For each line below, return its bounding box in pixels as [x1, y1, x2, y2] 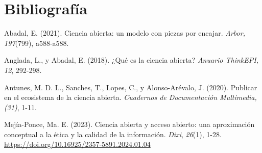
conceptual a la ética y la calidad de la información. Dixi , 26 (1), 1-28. [4, 129, 222, 139]
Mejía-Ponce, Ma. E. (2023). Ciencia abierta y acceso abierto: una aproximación [4, 119, 255, 130]
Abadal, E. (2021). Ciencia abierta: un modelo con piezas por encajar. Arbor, [4, 28, 245, 38]
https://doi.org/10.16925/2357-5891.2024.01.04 [4, 139, 151, 149]
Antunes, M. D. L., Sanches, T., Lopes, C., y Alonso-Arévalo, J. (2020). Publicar [4, 82, 257, 92]
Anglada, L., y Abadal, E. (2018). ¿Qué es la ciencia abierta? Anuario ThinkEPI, [4, 55, 258, 65]
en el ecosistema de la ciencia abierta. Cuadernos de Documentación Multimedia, [4, 92, 257, 103]
